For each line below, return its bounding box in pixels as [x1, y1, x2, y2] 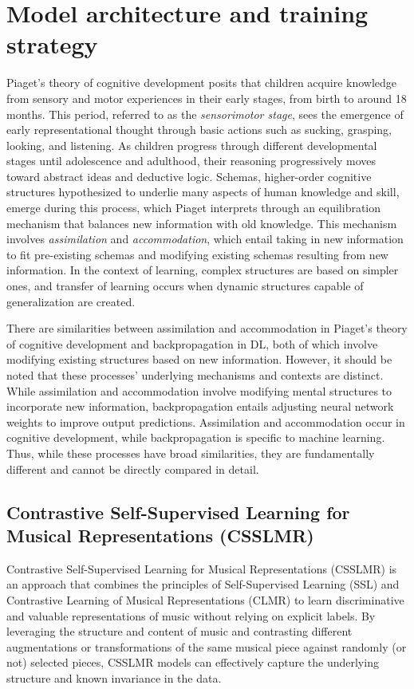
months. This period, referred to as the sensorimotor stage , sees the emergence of [6, 105, 404, 122]
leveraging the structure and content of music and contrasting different [6, 623, 353, 640]
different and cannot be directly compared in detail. [6, 460, 259, 477]
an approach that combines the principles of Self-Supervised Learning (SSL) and [6, 576, 400, 593]
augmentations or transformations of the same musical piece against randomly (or [6, 638, 407, 655]
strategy [6, 28, 98, 61]
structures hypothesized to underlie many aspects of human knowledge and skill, [6, 183, 400, 200]
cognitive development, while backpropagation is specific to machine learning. [6, 429, 385, 446]
